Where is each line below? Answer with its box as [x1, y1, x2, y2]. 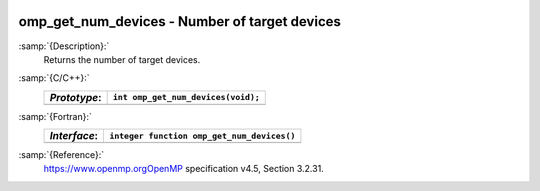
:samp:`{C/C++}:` [18, 72, 90, 84]
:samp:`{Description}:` [18, 40, 110, 52]
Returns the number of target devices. [43, 53, 201, 65]
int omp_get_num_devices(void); [112, 92, 260, 103]
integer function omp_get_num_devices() [109, 130, 296, 141]
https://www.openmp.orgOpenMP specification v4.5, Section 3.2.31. [43, 163, 324, 175]
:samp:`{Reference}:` [18, 149, 105, 161]
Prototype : [49, 90, 102, 104]
